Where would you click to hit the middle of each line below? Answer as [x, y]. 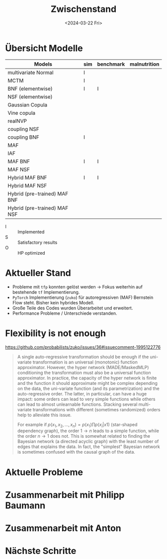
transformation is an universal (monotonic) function [85, 362]
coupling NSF [24, 129]
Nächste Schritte [41, 551]
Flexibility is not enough [55, 333]
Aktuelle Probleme [44, 472]
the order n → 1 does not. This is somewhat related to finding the [84, 436]
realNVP [17, 121]
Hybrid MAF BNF [27, 178]
